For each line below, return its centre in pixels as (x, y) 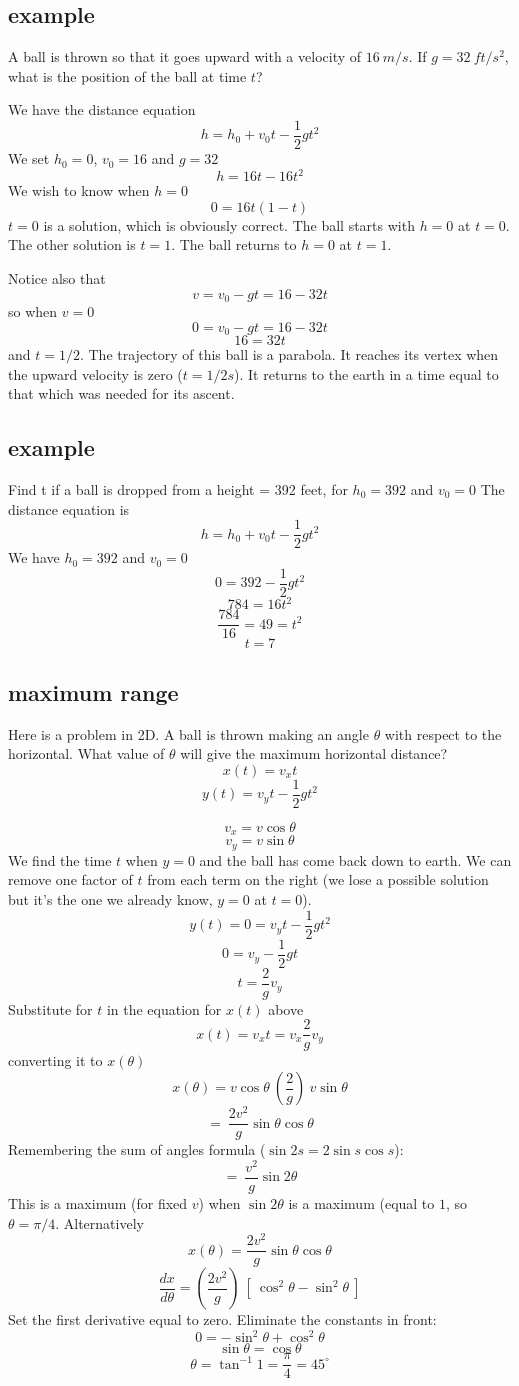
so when (33, 310)
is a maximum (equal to (361, 1202)
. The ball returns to (234, 244)
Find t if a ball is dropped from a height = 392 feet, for (178, 489)
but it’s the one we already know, (110, 899)
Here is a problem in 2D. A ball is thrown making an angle (188, 733)
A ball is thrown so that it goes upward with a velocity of (185, 56)
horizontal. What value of (86, 753)
